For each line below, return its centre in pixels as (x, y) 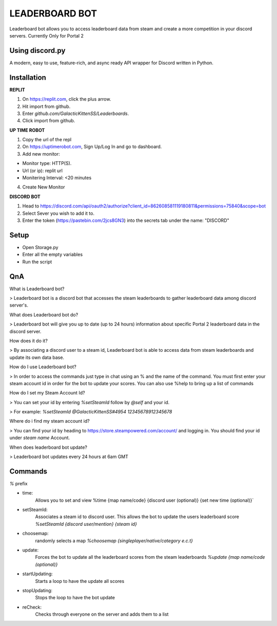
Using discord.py (37, 51)
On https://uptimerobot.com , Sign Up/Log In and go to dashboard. (92, 147)
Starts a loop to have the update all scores (80, 581)
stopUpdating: (37, 590)
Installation (28, 77)
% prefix (18, 483)
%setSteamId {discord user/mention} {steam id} (86, 524)
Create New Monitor (44, 187)
